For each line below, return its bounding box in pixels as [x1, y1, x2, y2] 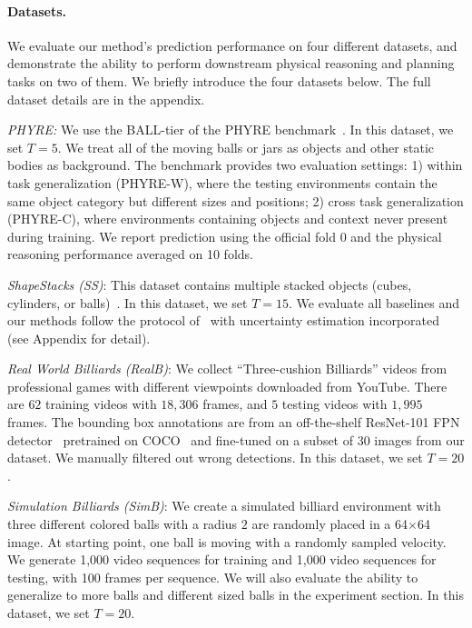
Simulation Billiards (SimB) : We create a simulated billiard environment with [7, 496, 441, 515]
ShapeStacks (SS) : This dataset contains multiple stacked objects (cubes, [7, 274, 412, 294]
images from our [374, 430, 465, 449]
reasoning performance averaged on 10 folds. [7, 244, 253, 264]
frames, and [202, 394, 268, 414]
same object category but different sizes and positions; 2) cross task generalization [7, 191, 464, 210]
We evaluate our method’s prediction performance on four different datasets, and [7, 35, 457, 55]
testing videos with [281, 394, 388, 414]
